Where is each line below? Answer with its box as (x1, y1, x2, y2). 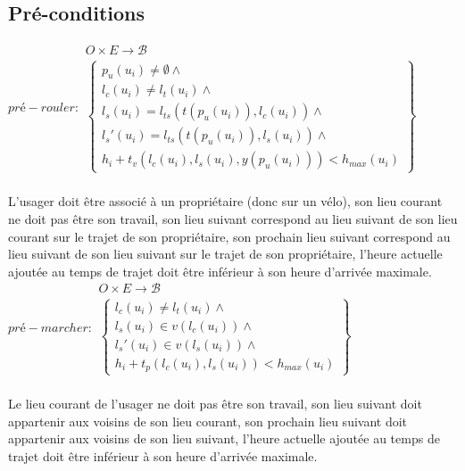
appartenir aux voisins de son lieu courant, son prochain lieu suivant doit (8, 411, 408, 430)
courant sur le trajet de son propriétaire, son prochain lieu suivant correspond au (8, 227, 451, 245)
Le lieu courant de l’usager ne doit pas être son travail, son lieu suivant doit (8, 394, 422, 413)
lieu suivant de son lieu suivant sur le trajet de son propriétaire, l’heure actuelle (8, 244, 443, 263)
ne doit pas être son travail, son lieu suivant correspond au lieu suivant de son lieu (8, 209, 458, 227)
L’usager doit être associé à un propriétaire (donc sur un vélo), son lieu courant (8, 192, 443, 211)
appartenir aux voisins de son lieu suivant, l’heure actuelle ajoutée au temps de (8, 429, 440, 448)
